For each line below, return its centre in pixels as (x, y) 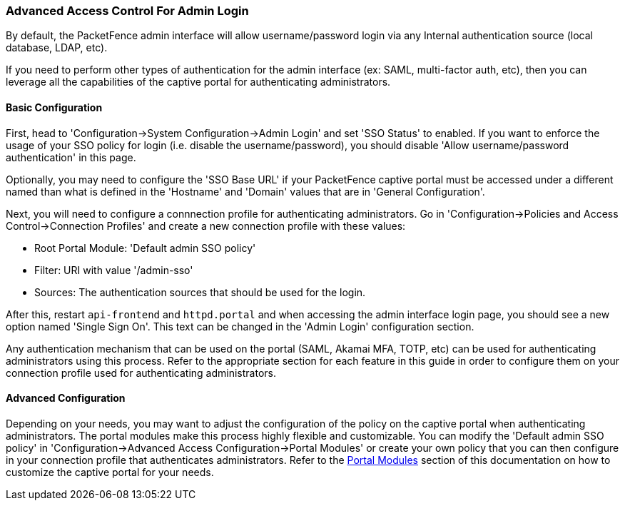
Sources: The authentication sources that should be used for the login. (200, 292)
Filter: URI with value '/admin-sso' (114, 270)
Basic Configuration (54, 107)
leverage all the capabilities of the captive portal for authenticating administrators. (198, 82)
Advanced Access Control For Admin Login (127, 11)
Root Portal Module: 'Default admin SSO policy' (145, 248)
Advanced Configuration (66, 398)
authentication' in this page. (71, 157)
